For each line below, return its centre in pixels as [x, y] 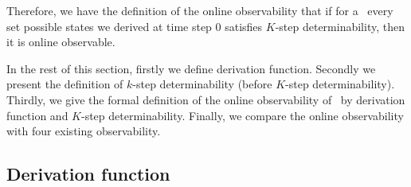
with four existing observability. [84, 131]
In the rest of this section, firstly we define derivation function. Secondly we [191, 68]
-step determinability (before [202, 84]
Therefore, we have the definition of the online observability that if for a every [200, 10]
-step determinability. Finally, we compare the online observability [242, 115]
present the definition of [65, 84]
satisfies [244, 26]
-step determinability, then [340, 26]
